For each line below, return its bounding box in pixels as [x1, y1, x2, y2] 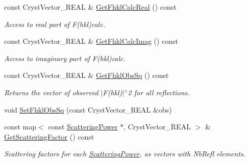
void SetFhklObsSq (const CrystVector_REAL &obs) [4, 104, 172, 115]
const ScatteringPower [48, 121, 118, 132]
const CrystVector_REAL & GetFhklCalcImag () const [4, 36, 179, 46]
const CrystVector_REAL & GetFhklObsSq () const [4, 70, 169, 80]
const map [4, 121, 37, 132]
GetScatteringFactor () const [4, 131, 94, 142]
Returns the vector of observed [4, 87, 98, 97]
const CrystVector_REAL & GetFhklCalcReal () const [4, 2, 177, 12]
